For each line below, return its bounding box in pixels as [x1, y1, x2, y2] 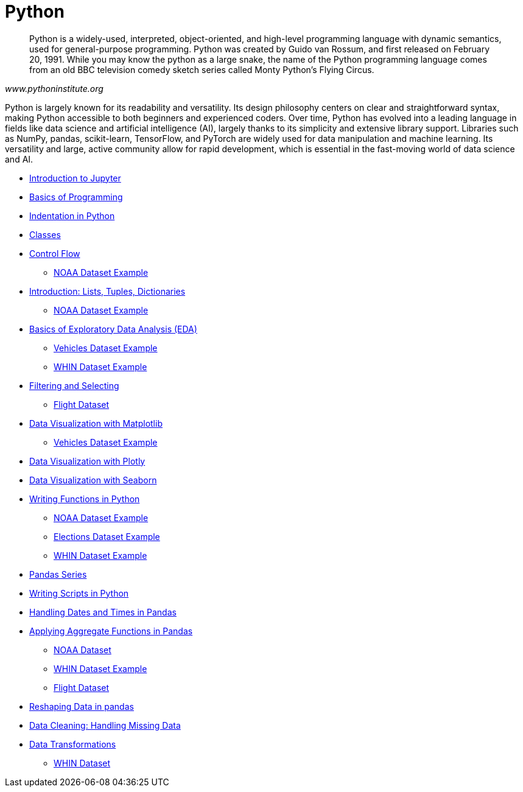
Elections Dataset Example [54, 531, 160, 542]
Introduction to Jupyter [29, 172, 121, 183]
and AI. [5, 153, 33, 164]
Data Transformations [29, 738, 116, 749]
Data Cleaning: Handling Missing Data [29, 720, 181, 731]
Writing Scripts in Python [29, 587, 129, 598]
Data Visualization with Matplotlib [29, 418, 163, 429]
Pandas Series [29, 569, 87, 580]
